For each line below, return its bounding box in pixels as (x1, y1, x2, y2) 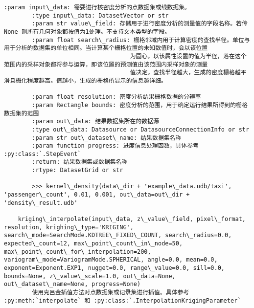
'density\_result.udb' (4, 199, 78, 206)
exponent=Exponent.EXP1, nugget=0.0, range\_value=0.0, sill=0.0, (4, 264, 225, 271)
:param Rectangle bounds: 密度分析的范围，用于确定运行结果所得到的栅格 (32, 101, 248, 109)
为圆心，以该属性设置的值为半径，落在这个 (130, 52, 247, 60)
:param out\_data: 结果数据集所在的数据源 (32, 118, 159, 125)
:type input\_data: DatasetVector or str (32, 12, 169, 19)
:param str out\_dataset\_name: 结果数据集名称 (32, 134, 182, 141)
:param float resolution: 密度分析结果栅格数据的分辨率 (32, 93, 201, 101)
